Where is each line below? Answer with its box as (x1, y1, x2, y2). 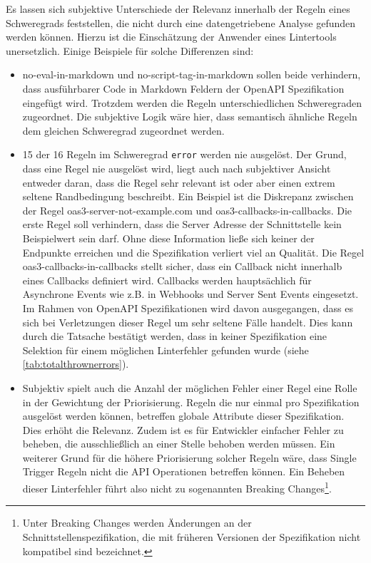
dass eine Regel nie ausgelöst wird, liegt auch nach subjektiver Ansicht (22, 161, 331, 175)
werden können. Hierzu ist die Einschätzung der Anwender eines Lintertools (6, 29, 337, 44)
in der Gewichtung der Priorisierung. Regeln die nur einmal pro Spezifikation (22, 394, 360, 409)
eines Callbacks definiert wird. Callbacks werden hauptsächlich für (22, 272, 312, 287)
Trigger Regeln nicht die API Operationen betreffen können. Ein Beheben (22, 464, 345, 479)
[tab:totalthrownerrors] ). (22, 356, 129, 371)
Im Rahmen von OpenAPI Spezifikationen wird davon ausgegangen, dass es (22, 300, 353, 315)
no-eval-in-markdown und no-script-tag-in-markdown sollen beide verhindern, (22, 67, 361, 82)
